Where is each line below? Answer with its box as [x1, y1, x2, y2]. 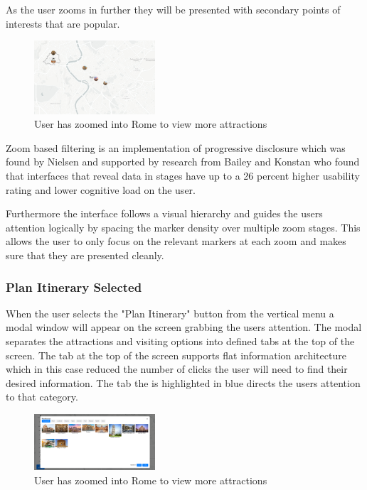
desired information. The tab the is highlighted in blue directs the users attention [6, 375, 361, 390]
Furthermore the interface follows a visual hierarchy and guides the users [6, 206, 323, 221]
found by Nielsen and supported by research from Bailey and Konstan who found [6, 154, 360, 169]
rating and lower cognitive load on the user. [6, 182, 196, 197]
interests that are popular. [6, 16, 120, 31]
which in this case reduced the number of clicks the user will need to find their [6, 361, 348, 376]
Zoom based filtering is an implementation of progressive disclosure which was [6, 140, 346, 155]
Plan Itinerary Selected [6, 278, 142, 295]
